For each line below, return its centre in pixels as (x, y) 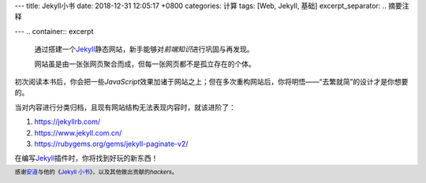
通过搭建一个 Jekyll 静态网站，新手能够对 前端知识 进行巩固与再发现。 (144, 49)
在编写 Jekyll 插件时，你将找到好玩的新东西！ (86, 159)
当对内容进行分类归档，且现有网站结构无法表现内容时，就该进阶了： (125, 107)
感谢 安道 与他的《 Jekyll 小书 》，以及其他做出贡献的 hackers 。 (96, 172)
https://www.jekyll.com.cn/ (78, 133)
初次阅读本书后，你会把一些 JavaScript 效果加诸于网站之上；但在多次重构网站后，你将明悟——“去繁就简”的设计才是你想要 (211, 81)
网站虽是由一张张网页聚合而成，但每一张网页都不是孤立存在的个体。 (145, 64)
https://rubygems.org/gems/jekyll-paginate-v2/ (111, 144)
